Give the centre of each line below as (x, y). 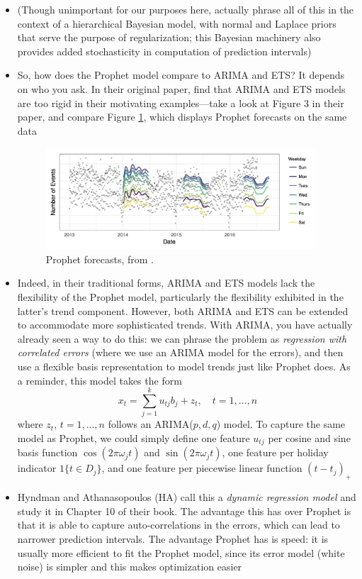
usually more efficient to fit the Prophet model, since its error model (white (181, 552)
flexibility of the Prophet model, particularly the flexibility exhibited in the (180, 297)
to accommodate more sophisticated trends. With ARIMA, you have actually (185, 325)
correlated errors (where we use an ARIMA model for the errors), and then (180, 352)
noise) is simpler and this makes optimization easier (130, 567)
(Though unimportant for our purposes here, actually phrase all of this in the (186, 9)
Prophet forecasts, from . (100, 259)
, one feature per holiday (275, 452)
